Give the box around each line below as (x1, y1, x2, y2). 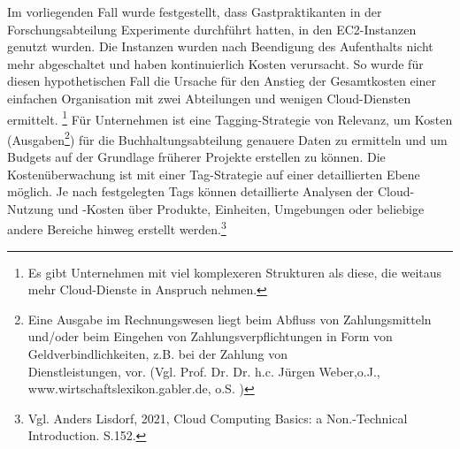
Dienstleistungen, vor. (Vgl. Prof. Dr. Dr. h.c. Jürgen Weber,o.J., (27, 361, 380, 380)
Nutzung (7, 199, 54, 217)
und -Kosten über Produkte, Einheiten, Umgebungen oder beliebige (57, 199, 425, 217)
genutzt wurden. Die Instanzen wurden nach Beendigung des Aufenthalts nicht (7, 37, 433, 56)
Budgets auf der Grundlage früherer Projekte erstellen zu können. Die (7, 148, 386, 166)
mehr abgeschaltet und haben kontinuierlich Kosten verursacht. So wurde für (7, 54, 424, 72)
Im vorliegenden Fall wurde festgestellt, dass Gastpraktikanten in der (7, 3, 382, 20)
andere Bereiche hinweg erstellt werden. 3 (7, 217, 226, 239)
